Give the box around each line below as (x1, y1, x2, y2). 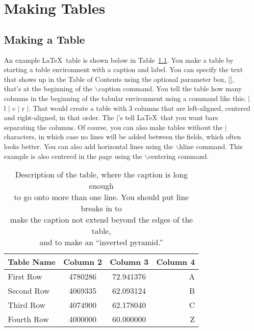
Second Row (8, 285, 50, 297)
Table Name (8, 256, 56, 268)
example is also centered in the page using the (4, 151, 142, 161)
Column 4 (156, 256, 195, 268)
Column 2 (63, 256, 102, 268)
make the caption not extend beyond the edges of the (10, 214, 193, 226)
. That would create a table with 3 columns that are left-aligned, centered (28, 102, 251, 113)
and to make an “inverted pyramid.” (39, 236, 163, 248)
